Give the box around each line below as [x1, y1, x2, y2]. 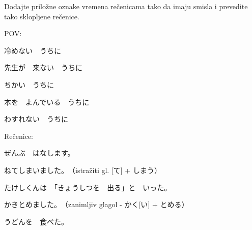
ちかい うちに [4, 79, 54, 90]
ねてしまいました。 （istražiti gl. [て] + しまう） [4, 164, 161, 175]
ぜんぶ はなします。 [4, 148, 75, 158]
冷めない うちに [4, 45, 61, 55]
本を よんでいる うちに [4, 96, 90, 107]
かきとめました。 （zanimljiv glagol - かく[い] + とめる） [4, 199, 189, 210]
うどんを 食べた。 [4, 216, 68, 226]
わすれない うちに [4, 113, 68, 124]
